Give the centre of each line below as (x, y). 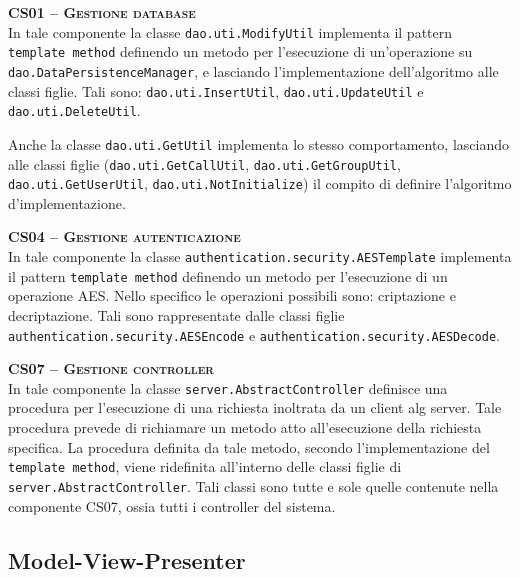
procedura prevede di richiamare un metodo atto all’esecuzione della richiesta (245, 427)
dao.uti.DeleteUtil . (74, 110)
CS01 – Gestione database (102, 12)
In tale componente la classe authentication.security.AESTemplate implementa (260, 256)
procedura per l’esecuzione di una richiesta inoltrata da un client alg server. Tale (255, 407)
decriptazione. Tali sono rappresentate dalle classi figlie (176, 314)
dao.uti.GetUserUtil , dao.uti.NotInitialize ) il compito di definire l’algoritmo (260, 183)
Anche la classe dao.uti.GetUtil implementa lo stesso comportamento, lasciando (258, 143)
